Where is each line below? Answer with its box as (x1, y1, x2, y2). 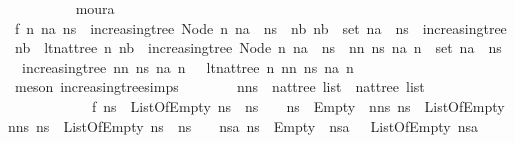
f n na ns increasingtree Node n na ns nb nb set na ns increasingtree (14, 17, 507, 38)
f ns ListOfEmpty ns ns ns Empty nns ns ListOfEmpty (91, 95, 505, 116)
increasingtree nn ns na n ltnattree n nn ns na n (21, 56, 354, 77)
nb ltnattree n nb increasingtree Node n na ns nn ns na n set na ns (14, 37, 502, 58)
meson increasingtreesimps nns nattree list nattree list (14, 76, 425, 97)
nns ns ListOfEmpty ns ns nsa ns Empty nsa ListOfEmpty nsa (8, 115, 479, 136)
